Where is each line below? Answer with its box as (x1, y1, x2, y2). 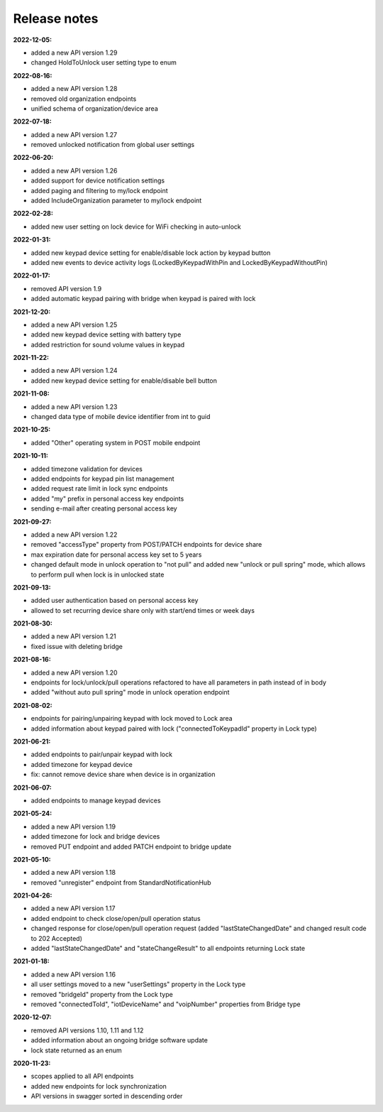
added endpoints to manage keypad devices (30, 796, 161, 805)
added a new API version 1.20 (30, 668, 118, 677)
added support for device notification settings (30, 176, 165, 185)
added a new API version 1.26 (30, 166, 118, 175)
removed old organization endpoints (30, 94, 137, 103)
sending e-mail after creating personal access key (30, 504, 177, 513)
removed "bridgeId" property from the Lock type (30, 990, 173, 998)
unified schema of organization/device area (30, 104, 159, 113)
